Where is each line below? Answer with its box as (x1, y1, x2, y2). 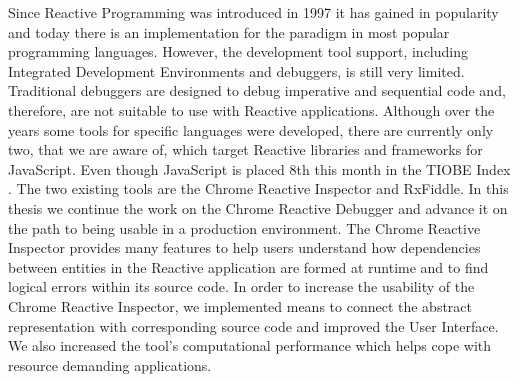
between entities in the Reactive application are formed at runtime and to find (8, 256, 489, 277)
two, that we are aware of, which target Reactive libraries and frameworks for (8, 139, 483, 160)
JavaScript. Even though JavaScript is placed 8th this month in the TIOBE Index (8, 158, 511, 179)
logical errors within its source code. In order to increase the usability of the (8, 276, 475, 297)
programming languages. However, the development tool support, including (8, 41, 469, 62)
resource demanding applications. (8, 354, 212, 375)
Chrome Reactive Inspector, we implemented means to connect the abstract (8, 295, 473, 316)
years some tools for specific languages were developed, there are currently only (8, 119, 494, 140)
